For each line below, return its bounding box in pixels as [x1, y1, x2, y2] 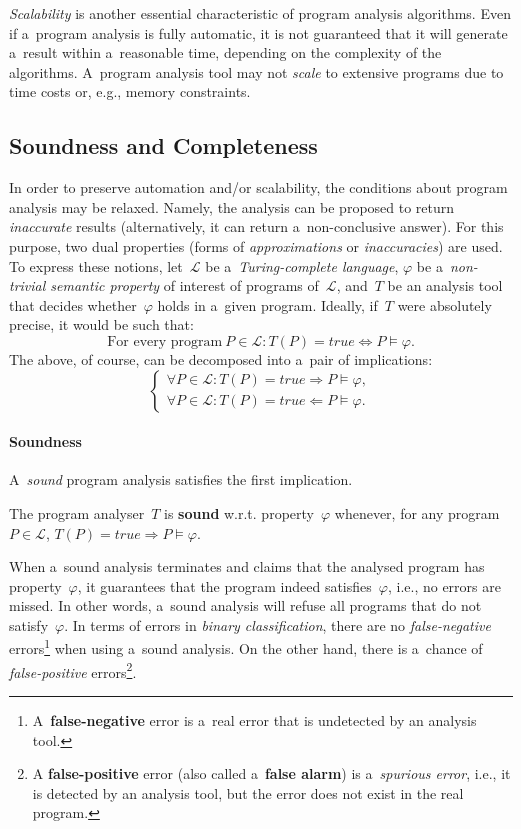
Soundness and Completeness [9, 130, 318, 161]
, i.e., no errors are [387, 575, 501, 596]
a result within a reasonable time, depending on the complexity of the [9, 42, 442, 63]
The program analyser [9, 502, 145, 523]
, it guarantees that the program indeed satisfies [77, 575, 372, 596]
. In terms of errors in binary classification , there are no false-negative [64, 614, 491, 635]
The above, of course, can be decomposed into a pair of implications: [9, 348, 433, 369]
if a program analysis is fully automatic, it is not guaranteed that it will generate [9, 22, 508, 43]
